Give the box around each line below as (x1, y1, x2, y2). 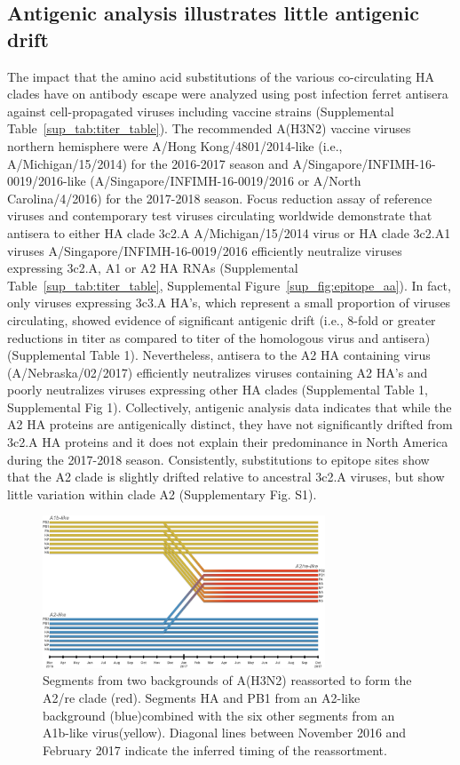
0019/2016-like (7, 171, 86, 190)
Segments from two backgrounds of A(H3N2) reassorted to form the (43, 671, 412, 689)
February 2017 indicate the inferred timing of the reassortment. (43, 740, 387, 759)
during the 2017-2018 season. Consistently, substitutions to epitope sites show (7, 450, 430, 468)
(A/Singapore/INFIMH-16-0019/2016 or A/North (90, 171, 361, 190)
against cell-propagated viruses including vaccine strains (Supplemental (7, 101, 394, 120)
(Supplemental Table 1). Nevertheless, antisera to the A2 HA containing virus (7, 346, 431, 364)
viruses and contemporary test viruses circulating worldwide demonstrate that (7, 206, 432, 225)
